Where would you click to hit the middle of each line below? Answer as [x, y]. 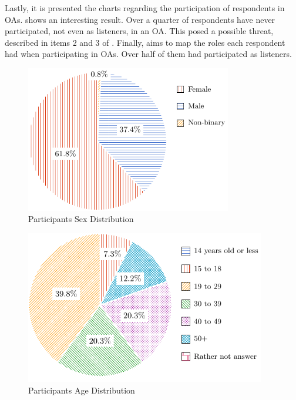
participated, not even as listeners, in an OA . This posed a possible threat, [139, 31]
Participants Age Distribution [82, 390]
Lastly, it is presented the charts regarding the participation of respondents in [145, 8]
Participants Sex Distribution [81, 219]
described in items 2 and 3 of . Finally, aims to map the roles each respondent [145, 42]
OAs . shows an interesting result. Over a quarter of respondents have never [140, 19]
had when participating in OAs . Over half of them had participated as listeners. [148, 54]
